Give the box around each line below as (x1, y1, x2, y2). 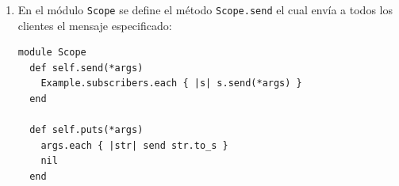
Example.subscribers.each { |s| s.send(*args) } (40, 78, 302, 89)
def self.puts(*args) (29, 124, 144, 136)
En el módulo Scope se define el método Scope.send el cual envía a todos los (17, 2, 393, 17)
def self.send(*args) (29, 62, 144, 74)
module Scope (17, 47, 86, 59)
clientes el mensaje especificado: (17, 17, 172, 33)
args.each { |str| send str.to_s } (40, 139, 228, 151)
